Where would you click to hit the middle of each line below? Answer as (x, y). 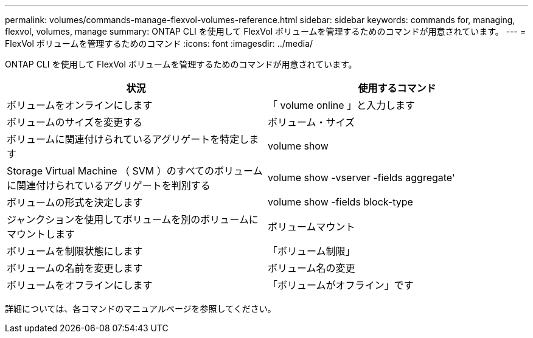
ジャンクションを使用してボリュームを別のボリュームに (133, 219)
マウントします (41, 234)
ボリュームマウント (312, 227)
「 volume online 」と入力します (342, 105)
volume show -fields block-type (340, 202)
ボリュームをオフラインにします (80, 285)
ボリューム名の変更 (312, 268)
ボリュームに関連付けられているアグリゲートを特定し (128, 139)
